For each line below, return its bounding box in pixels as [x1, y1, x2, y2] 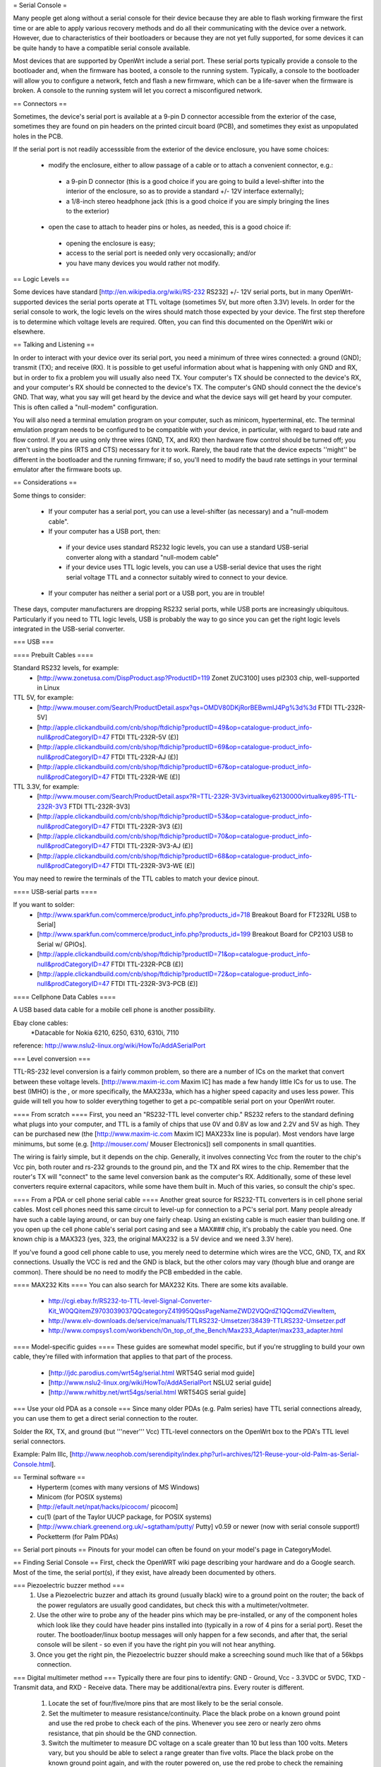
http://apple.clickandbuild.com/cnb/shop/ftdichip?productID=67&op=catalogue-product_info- [39, 763, 312, 771]
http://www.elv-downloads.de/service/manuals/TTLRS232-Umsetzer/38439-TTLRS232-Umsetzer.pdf [48, 1317, 346, 1325]
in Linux [37, 683, 60, 692]
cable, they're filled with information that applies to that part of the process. [13, 1352, 233, 1361]
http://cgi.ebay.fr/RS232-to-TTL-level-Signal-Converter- [48, 1297, 212, 1305]
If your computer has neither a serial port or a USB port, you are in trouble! [48, 589, 265, 597]
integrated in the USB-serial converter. [13, 625, 125, 633]
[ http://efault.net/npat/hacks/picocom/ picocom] [37, 1503, 179, 1511]
